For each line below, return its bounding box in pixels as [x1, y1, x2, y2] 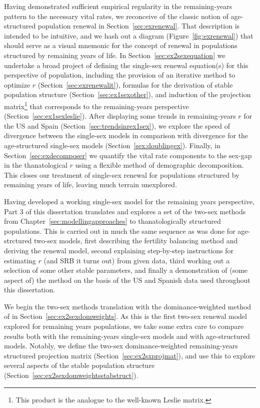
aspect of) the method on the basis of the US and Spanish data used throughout [4, 274, 250, 285]
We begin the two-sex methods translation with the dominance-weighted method [4, 301, 251, 311]
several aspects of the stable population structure [4, 360, 155, 370]
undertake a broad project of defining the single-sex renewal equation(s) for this [4, 60, 248, 70]
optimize [4, 79, 30, 90]
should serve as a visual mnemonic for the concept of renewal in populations [4, 40, 237, 51]
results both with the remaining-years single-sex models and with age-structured [4, 330, 250, 341]
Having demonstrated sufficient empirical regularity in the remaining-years [4, 1, 232, 11]
